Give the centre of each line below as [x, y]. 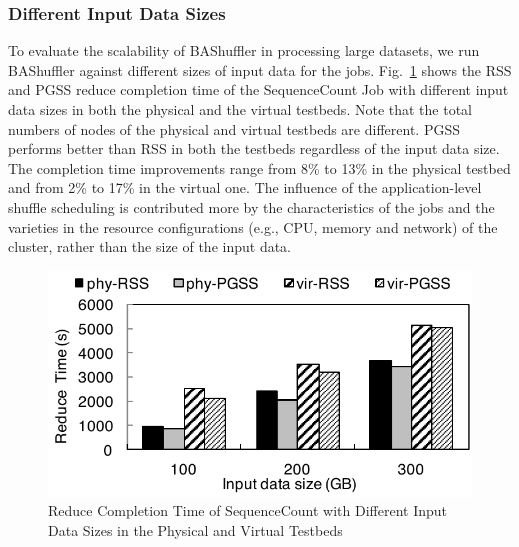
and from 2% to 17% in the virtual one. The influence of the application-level [245, 187]
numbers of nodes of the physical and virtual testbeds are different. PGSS [234, 128]
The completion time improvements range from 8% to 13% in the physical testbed [259, 167]
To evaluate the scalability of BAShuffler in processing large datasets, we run [244, 50]
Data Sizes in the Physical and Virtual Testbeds [195, 529]
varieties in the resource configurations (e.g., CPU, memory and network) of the [253, 226]
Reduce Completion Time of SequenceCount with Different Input [248, 510]
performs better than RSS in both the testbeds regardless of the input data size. [254, 148]
